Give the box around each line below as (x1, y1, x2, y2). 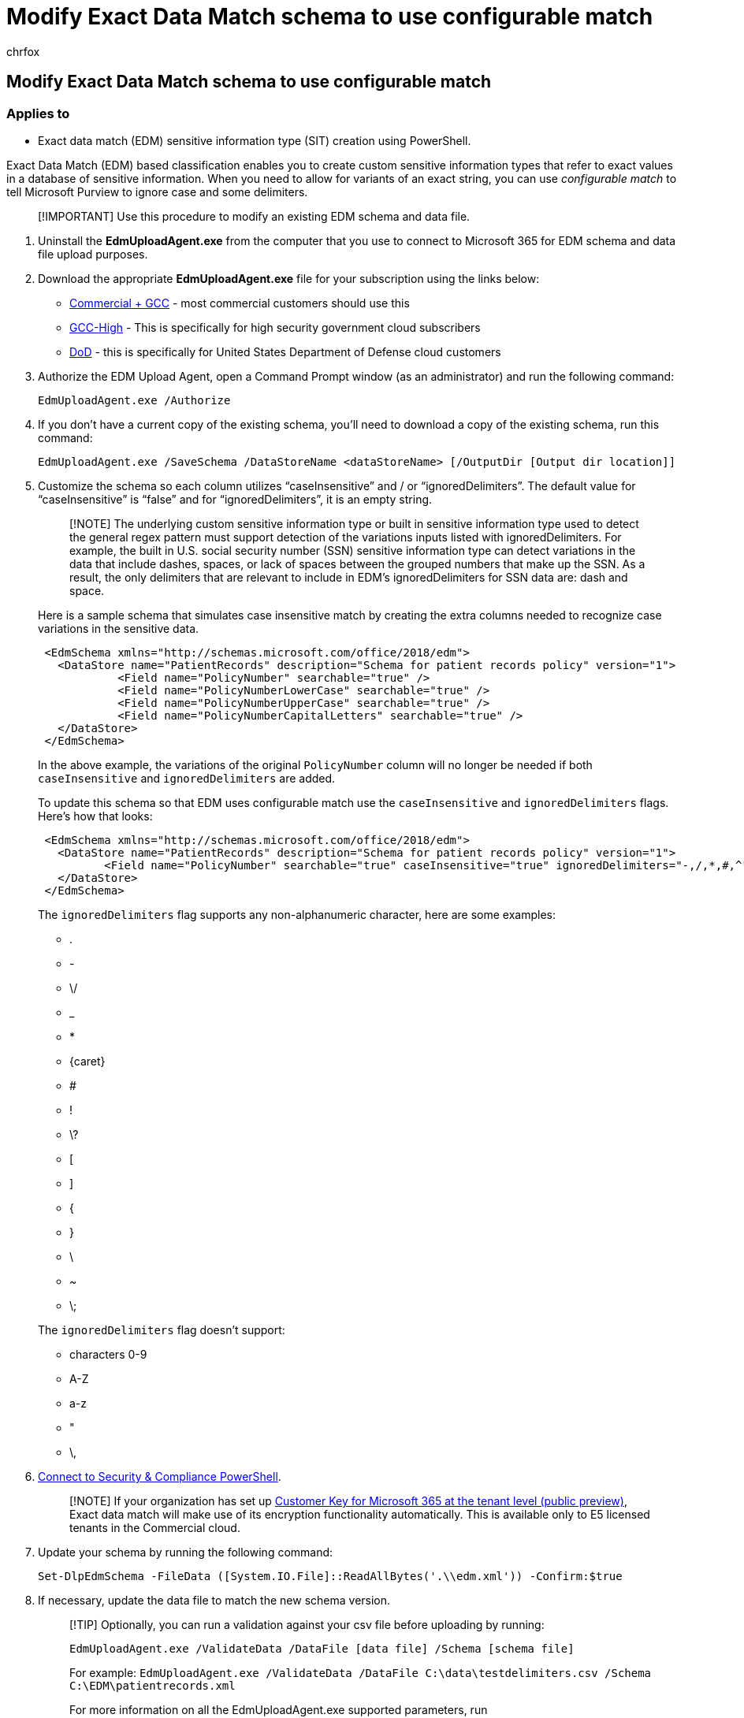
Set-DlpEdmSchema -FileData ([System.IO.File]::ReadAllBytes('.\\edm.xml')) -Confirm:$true (38, 1569, 623, 1582)
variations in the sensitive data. (38, 621, 199, 635)
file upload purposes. (38, 247, 148, 261)
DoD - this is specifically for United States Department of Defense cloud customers (69, 344, 501, 359)
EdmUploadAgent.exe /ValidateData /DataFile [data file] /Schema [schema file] (69, 1642, 575, 1655)
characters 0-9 (69, 1347, 147, 1361)
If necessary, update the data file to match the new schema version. (38, 1593, 391, 1607)
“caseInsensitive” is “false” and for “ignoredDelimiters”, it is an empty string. (38, 492, 433, 506)
